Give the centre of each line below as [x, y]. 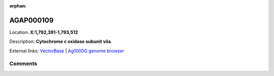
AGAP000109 [31, 20]
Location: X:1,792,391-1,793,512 [44, 32]
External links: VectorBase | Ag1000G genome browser [67, 51]
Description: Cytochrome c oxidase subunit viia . [61, 42]
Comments [23, 64]
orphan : [18, 6]
